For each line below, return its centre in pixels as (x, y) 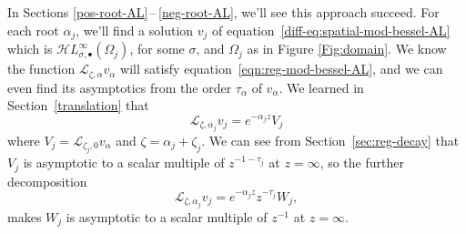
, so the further (362, 163)
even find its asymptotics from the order (120, 87)
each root (33, 30)
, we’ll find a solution (135, 30)
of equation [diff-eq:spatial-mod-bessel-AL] (331, 30)
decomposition (47, 181)
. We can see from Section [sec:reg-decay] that (330, 140)
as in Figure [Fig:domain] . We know (347, 49)
